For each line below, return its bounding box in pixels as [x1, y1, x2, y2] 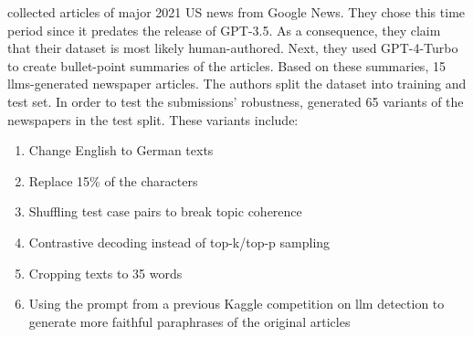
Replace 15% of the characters [28, 171, 198, 190]
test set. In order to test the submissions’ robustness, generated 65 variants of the [7, 91, 464, 111]
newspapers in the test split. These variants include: [7, 110, 299, 129]
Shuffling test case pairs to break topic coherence [28, 202, 302, 221]
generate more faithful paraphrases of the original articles [28, 311, 351, 331]
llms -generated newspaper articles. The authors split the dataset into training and [7, 74, 467, 93]
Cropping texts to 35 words [28, 263, 183, 282]
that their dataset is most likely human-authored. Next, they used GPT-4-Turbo [7, 38, 458, 58]
